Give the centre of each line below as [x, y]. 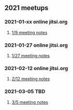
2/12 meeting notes [31, 79]
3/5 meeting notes [30, 102]
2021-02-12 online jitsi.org [36, 68]
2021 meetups [27, 8]
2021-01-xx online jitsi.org [36, 22]
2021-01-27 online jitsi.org [36, 45]
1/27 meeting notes [30, 55]
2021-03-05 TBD [25, 92]
